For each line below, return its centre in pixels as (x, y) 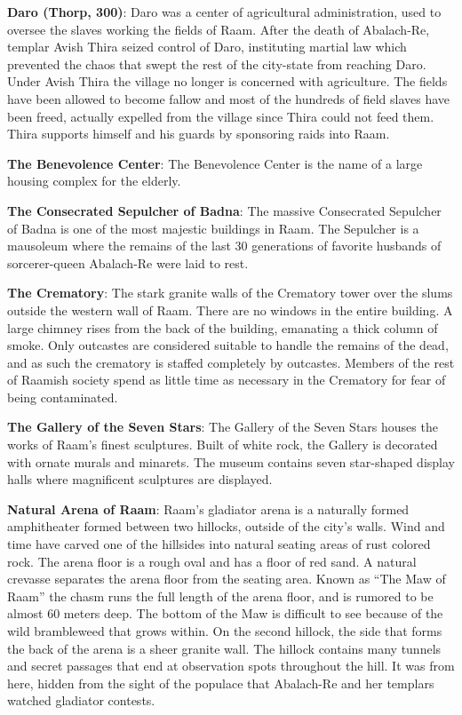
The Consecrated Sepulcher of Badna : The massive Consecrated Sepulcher (224, 210)
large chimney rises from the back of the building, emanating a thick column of (223, 327)
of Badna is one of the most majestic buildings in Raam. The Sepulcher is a (213, 228)
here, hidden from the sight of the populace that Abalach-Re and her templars (221, 683)
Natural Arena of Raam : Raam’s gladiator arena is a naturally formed (208, 508)
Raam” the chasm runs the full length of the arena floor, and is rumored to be (220, 596)
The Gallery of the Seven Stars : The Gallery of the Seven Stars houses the (223, 427)
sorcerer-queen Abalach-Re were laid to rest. (128, 262)
